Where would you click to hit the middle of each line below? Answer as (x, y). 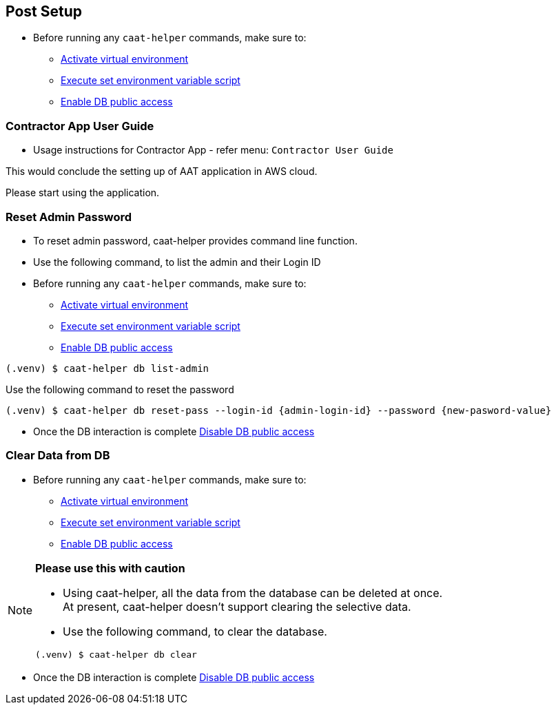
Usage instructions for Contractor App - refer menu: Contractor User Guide (213, 150)
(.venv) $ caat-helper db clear (116, 654)
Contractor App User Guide (80, 126)
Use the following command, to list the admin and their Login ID (177, 262)
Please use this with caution (110, 568)
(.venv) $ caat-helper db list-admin (107, 368)
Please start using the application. (83, 193)
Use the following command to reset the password (120, 389)
